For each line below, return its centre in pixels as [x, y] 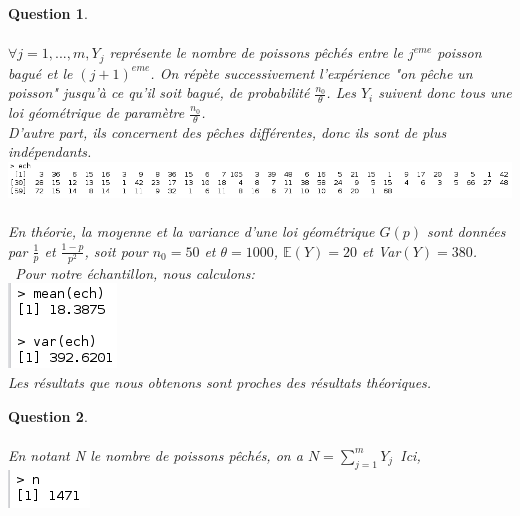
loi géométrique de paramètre [96, 112]
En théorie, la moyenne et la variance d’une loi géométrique [191, 231]
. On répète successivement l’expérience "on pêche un [311, 72]
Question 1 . [48, 13]
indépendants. [50, 151]
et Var [381, 250]
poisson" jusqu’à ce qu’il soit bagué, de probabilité [159, 92]
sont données [466, 231]
